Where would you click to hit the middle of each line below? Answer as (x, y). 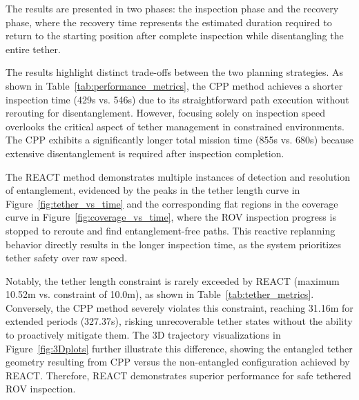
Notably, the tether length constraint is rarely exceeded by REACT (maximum (173, 280)
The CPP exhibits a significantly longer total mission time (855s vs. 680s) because (179, 140)
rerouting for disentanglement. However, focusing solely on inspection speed (165, 113)
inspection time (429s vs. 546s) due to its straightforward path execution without (177, 99)
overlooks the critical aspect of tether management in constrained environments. (175, 126)
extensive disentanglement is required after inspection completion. (145, 153)
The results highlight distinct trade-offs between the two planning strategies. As (175, 72)
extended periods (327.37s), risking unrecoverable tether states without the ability (179, 321)
